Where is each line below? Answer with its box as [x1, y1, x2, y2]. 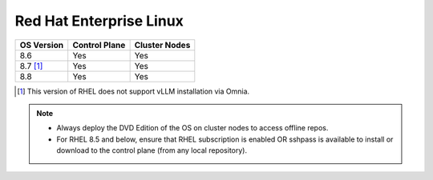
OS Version [19, 39, 64, 50]
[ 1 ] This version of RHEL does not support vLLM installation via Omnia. [17, 86, 250, 96]
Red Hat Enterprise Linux [14, 12, 184, 30]
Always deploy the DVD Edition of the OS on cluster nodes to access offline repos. [56, 123, 329, 133]
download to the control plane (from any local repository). [56, 146, 248, 155]
